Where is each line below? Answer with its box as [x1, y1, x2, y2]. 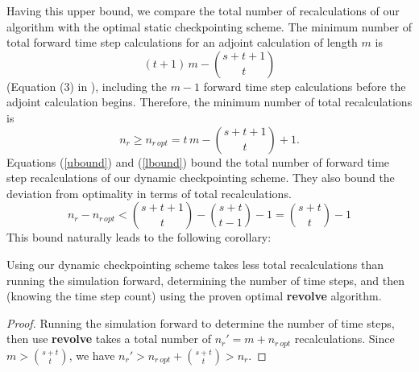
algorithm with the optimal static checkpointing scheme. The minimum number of [6, 18, 413, 35]
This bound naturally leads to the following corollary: [6, 229, 272, 246]
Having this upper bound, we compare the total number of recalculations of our [6, 2, 400, 19]
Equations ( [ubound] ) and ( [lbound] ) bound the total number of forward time [6, 153, 390, 170]
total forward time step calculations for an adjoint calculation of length [6, 34, 358, 51]
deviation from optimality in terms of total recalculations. [6, 184, 292, 201]
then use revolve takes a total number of [6, 330, 211, 347]
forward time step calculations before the [203, 77, 406, 94]
